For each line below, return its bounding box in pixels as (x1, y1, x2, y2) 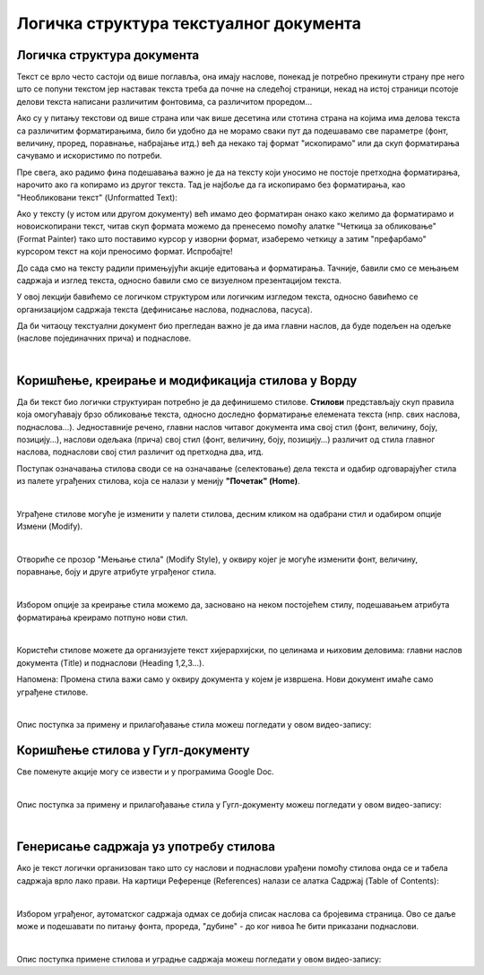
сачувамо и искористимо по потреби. (16, 151, 163, 161)
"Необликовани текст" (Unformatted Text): (16, 192, 178, 203)
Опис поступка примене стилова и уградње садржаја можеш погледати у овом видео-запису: (16, 953, 382, 964)
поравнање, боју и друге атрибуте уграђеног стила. (16, 566, 217, 577)
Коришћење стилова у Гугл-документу (16, 743, 250, 758)
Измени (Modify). (16, 521, 83, 532)
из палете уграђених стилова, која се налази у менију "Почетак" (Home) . (16, 476, 300, 487)
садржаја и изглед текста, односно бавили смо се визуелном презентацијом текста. (16, 274, 342, 286)
